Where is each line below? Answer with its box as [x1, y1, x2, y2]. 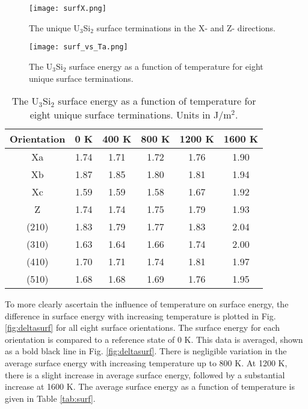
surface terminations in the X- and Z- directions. [96, 21, 276, 34]
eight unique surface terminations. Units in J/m [29, 108, 232, 122]
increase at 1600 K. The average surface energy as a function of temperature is [5, 380, 295, 393]
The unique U [29, 21, 80, 34]
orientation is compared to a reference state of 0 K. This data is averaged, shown [5, 333, 303, 345]
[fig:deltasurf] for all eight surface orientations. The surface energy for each [5, 321, 280, 334]
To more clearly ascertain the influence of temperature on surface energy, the [5, 298, 289, 310]
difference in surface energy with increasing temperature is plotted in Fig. [5, 309, 276, 322]
